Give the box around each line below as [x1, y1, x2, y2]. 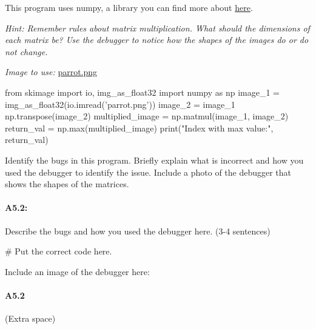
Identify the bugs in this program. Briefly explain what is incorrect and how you [5, 153, 304, 166]
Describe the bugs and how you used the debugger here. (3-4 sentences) [5, 224, 271, 237]
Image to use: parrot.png [5, 65, 98, 78]
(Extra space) [5, 312, 56, 325]
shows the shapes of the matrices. [5, 178, 129, 190]
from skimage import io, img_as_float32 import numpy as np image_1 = [5, 85, 280, 98]
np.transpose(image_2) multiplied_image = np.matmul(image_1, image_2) [5, 110, 289, 122]
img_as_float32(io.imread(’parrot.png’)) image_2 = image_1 [5, 98, 235, 110]
